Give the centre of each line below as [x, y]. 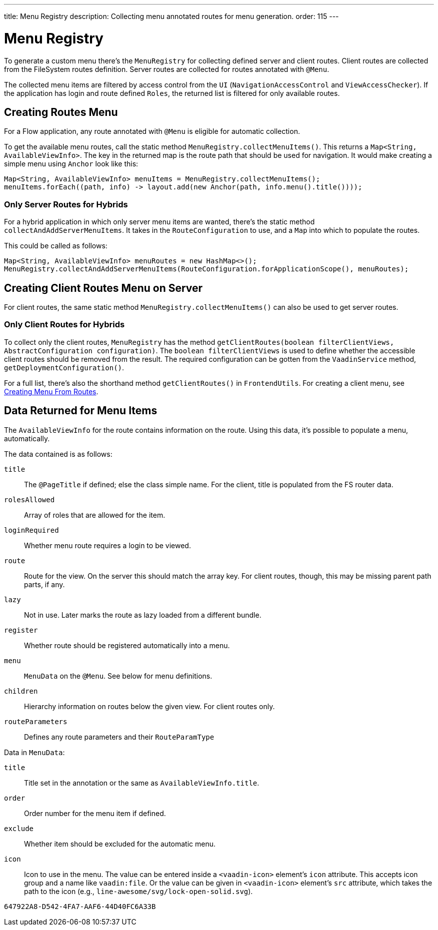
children [21, 691]
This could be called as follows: [56, 246]
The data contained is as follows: [58, 454]
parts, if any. [44, 584]
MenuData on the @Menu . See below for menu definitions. [118, 676]
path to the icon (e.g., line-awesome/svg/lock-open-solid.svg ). [138, 891]
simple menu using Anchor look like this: [71, 164]
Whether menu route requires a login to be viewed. [107, 545]
